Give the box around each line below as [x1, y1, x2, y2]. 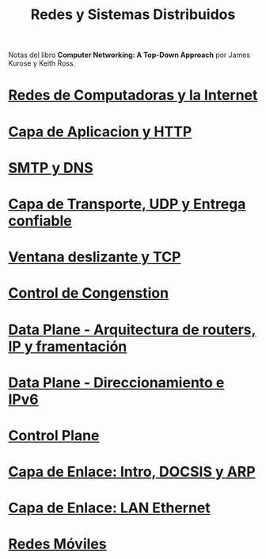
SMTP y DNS [8, 158, 93, 177]
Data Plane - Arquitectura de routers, [8, 321, 256, 338]
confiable [8, 211, 73, 230]
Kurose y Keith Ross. [8, 59, 76, 68]
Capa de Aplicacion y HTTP [8, 123, 192, 140]
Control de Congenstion [8, 284, 169, 302]
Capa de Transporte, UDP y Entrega [8, 195, 246, 213]
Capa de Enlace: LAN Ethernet [8, 499, 211, 517]
